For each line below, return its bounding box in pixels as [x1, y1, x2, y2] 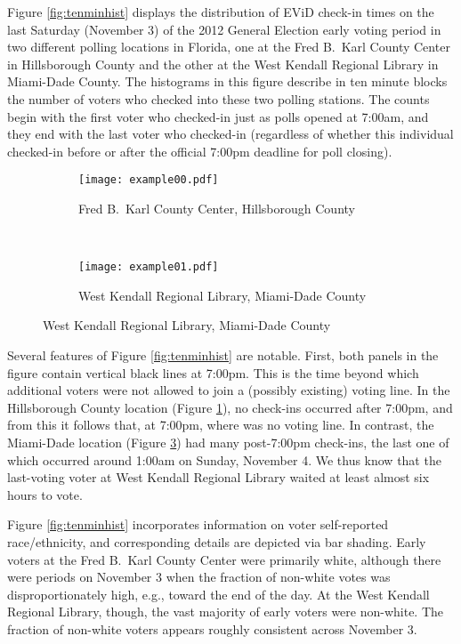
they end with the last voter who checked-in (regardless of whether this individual [7, 125, 454, 143]
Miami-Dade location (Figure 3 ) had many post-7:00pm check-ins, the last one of [7, 433, 449, 451]
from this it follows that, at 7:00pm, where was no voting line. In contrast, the [7, 415, 434, 434]
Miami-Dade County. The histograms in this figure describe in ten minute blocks [7, 72, 448, 91]
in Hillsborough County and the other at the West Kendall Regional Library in [7, 54, 439, 73]
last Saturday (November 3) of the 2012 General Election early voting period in [7, 20, 441, 38]
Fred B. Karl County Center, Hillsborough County [78, 199, 355, 217]
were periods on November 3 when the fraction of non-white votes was [7, 568, 391, 586]
